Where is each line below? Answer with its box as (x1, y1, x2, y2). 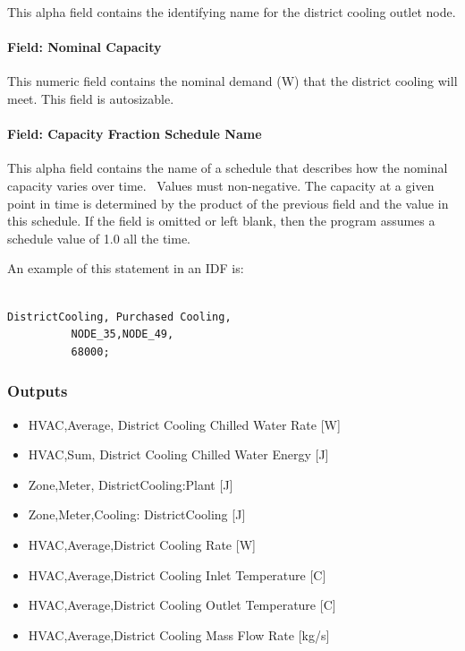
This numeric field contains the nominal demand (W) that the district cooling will (7, 72, 458, 90)
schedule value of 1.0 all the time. (7, 228, 191, 247)
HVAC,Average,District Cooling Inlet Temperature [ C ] (28, 565, 326, 584)
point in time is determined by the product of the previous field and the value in (7, 193, 449, 212)
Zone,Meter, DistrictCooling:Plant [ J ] (28, 475, 233, 493)
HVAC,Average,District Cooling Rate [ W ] (28, 535, 256, 553)
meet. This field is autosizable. (7, 89, 174, 107)
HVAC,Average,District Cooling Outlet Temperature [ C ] (28, 595, 336, 614)
